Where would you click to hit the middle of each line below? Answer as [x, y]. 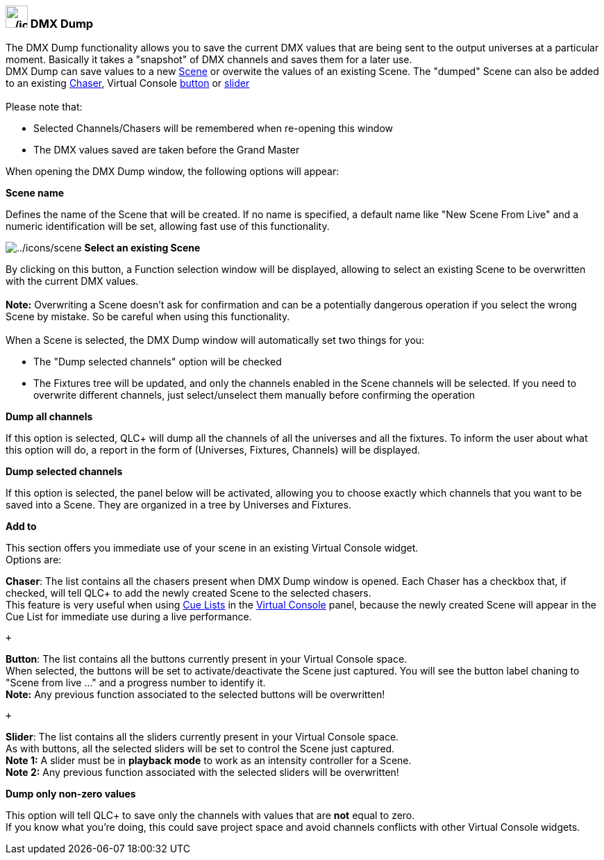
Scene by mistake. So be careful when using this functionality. [148, 317]
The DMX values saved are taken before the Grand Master [167, 150]
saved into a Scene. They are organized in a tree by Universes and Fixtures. [178, 505]
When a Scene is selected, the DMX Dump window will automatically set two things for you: [215, 340]
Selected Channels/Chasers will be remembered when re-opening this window [213, 129]
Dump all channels [49, 417]
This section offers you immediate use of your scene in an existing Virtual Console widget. [212, 548]
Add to [21, 527]
